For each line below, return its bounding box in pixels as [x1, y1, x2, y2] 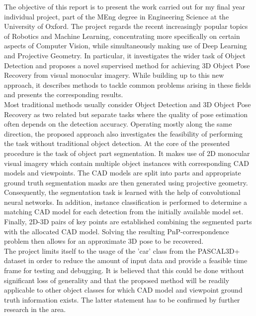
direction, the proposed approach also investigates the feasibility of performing [4, 128, 243, 139]
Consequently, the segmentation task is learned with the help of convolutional [4, 187, 241, 197]
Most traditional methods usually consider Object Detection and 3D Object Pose [4, 99, 251, 109]
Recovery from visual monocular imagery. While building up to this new [4, 70, 224, 80]
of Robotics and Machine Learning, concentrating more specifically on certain [4, 30, 240, 41]
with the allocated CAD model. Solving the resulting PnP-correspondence [4, 226, 229, 236]
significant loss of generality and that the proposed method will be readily [4, 275, 230, 285]
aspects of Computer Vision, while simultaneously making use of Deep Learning [4, 40, 247, 51]
